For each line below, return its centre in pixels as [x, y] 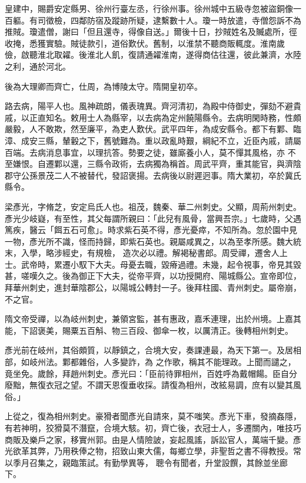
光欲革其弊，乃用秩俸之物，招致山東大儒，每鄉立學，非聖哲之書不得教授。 [149, 451]
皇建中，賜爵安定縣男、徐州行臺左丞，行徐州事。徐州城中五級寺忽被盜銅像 [149, 8]
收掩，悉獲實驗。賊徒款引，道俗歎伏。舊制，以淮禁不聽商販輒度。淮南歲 [145, 43]
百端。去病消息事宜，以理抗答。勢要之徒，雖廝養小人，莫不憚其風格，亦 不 [150, 152]
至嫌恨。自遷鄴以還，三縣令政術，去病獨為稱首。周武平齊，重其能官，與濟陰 [153, 164]
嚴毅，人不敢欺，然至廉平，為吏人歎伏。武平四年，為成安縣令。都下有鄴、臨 [153, 129]
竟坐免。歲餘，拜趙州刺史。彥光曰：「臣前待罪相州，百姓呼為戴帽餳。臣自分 [151, 373]
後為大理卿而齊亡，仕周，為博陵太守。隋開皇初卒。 [104, 86]
